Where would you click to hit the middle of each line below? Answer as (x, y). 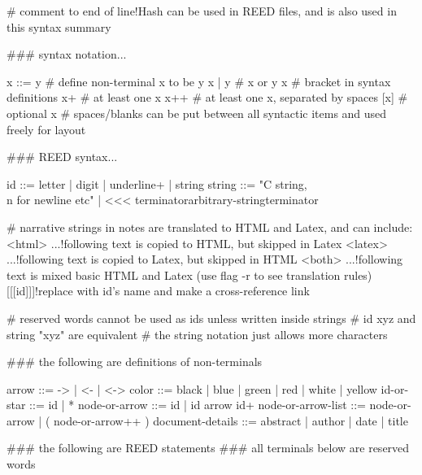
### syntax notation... (67, 54)
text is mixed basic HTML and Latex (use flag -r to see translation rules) (189, 275)
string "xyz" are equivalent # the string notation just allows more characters (197, 334)
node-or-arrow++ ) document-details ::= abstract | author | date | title (231, 420)
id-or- (395, 388)
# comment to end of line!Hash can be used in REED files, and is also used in (202, 11)
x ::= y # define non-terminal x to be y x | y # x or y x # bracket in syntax (199, 81)
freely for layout (46, 129)
